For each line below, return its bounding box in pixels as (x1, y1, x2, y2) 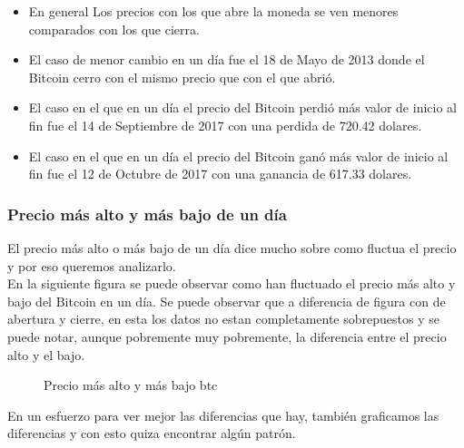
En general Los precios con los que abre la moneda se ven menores (28, 2, 399, 20)
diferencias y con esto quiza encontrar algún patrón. (7, 424, 296, 443)
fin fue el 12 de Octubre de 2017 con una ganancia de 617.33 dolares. (28, 164, 412, 183)
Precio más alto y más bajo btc (44, 375, 218, 394)
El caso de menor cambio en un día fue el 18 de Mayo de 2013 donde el (28, 50, 425, 69)
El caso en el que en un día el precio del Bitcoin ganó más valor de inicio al (28, 146, 449, 165)
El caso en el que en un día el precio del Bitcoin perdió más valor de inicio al (28, 98, 457, 117)
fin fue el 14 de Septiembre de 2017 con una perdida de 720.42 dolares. (28, 115, 422, 134)
